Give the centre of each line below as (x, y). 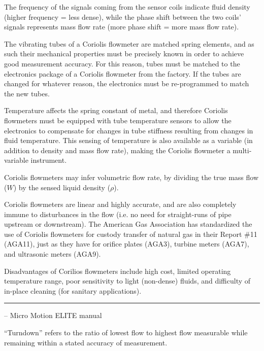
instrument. (49, 160)
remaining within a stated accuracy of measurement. (86, 342)
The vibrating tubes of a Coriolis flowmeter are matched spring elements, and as (129, 43)
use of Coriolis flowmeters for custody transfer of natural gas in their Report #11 (131, 234)
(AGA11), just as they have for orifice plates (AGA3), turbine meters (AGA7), (127, 244)
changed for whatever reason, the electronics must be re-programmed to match (127, 83)
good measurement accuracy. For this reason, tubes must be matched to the (122, 63)
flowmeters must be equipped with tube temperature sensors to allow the (118, 120)
